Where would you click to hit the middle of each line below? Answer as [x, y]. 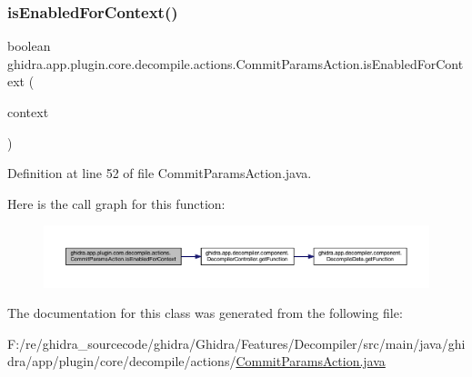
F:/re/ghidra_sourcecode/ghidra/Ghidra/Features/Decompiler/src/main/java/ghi [236, 343]
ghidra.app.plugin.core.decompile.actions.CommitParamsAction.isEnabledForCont [236, 63]
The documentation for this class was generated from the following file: [205, 313]
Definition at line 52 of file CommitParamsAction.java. [160, 173]
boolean [29, 46]
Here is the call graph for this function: [116, 203]
